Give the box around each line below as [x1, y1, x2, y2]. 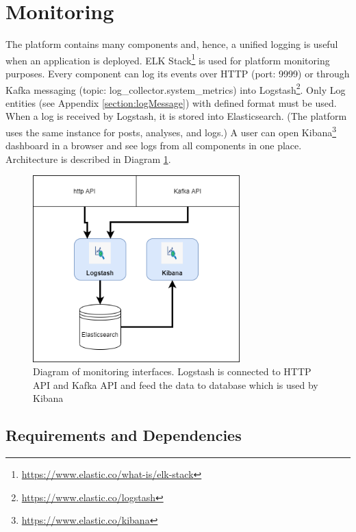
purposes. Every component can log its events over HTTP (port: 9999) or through [5, 66, 350, 80]
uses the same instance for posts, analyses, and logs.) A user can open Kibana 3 [5, 123, 337, 139]
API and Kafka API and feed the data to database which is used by [33, 377, 318, 392]
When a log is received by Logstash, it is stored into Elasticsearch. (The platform [5, 109, 347, 123]
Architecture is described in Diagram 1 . [5, 151, 171, 166]
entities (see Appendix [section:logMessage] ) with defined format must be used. [5, 95, 337, 110]
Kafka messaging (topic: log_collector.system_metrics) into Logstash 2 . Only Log [5, 80, 346, 97]
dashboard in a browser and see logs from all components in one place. [5, 138, 302, 153]
